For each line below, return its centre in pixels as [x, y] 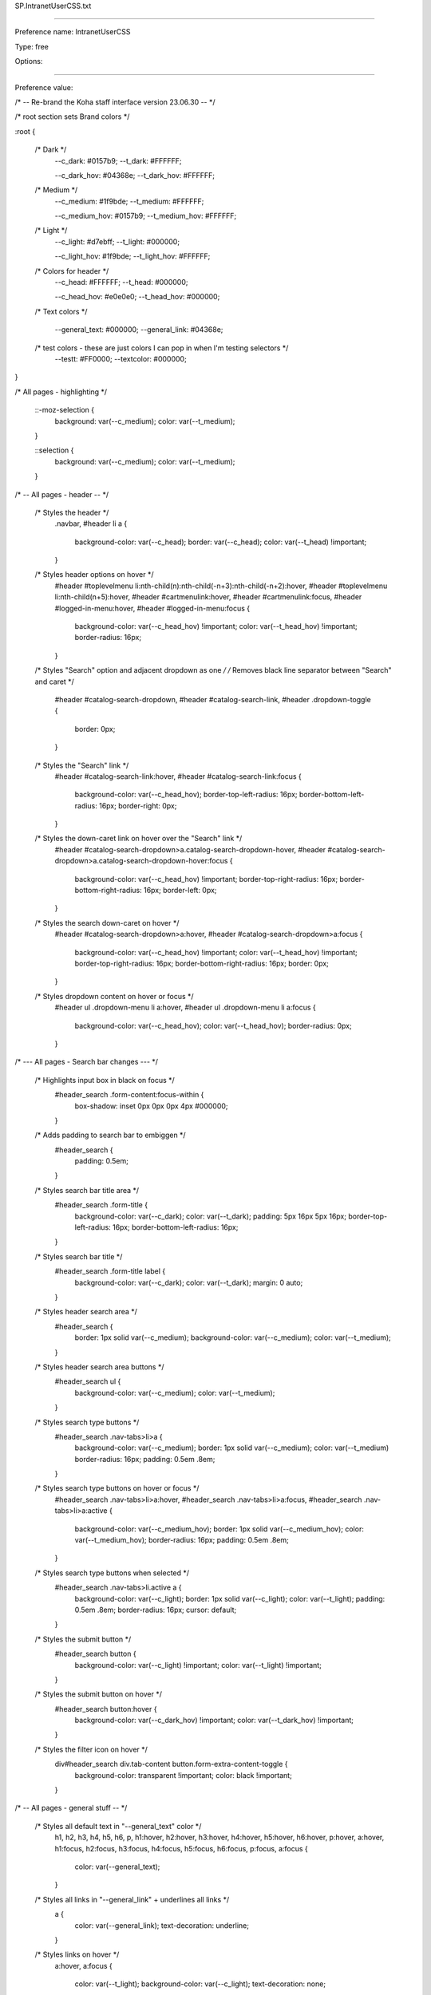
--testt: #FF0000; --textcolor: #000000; [121, 358]
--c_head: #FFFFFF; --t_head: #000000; [121, 282]
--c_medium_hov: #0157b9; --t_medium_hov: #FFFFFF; [146, 216]
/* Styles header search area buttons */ [99, 1367]
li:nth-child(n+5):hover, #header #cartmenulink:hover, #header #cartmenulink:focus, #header [208, 597]
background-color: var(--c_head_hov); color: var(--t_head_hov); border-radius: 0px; [213, 1025]
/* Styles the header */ [72, 512]
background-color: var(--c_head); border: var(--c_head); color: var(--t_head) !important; [221, 542]
